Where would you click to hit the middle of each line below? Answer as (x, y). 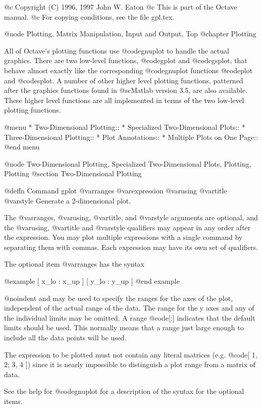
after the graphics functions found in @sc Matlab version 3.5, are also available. (126, 90)
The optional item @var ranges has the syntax (74, 264)
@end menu (22, 147)
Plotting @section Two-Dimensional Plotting (73, 173)
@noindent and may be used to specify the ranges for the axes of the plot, (119, 298)
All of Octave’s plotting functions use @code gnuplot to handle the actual (117, 50)
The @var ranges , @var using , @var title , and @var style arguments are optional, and (131, 217)
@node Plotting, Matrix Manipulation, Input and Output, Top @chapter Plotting (130, 34)
